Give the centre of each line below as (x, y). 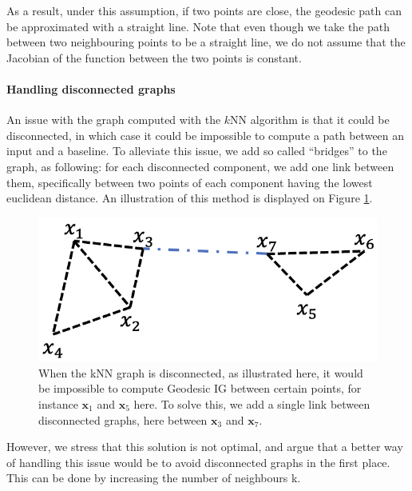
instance (58, 403)
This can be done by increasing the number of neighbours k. (154, 478)
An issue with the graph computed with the (114, 120)
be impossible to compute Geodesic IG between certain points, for (200, 388)
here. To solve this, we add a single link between (252, 403)
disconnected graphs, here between (123, 419)
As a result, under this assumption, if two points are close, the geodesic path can (204, 10)
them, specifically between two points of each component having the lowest (190, 182)
